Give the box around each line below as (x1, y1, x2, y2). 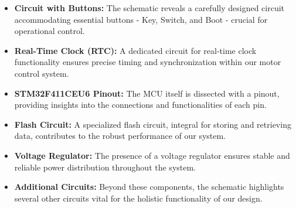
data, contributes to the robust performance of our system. (14, 129, 226, 142)
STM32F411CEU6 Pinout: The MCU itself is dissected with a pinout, (14, 87, 280, 99)
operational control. (14, 25, 85, 37)
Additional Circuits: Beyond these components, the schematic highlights (14, 180, 284, 193)
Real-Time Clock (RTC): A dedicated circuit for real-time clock (14, 44, 257, 56)
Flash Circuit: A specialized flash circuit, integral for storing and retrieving (14, 118, 291, 130)
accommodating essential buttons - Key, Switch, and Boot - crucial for (14, 13, 268, 25)
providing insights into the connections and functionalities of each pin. (14, 98, 267, 111)
